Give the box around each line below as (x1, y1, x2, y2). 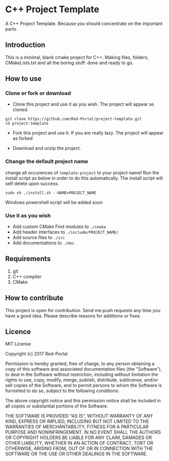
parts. (5, 25, 18, 32)
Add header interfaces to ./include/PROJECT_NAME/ (12, 229, 119, 235)
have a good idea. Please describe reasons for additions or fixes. (5, 313, 141, 319)
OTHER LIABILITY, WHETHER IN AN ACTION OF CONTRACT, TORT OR (5, 440, 153, 446)
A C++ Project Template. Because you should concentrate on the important (5, 20, 163, 27)
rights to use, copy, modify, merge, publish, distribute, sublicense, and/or (5, 377, 158, 383)
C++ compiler (12, 273, 42, 279)
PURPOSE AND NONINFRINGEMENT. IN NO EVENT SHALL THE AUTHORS (5, 429, 161, 436)
